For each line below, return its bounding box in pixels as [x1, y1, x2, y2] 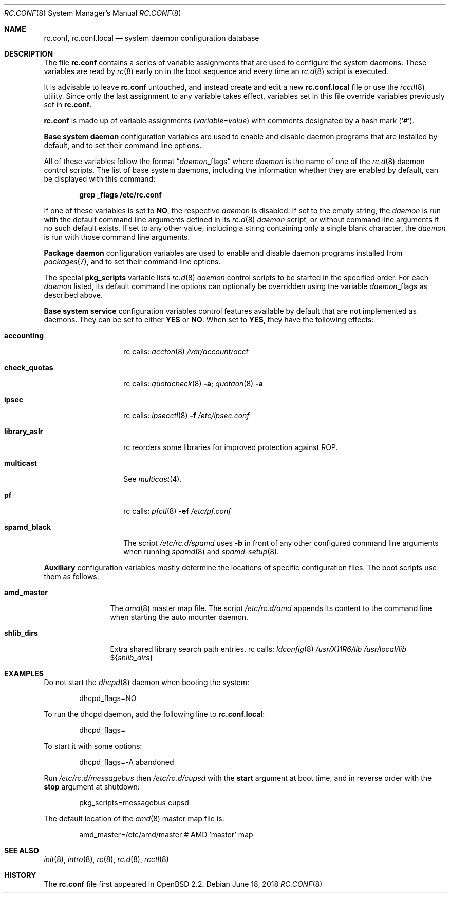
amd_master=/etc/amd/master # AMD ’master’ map [79, 830, 253, 839]
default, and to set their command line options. [44, 141, 202, 150]
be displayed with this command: [44, 174, 156, 183]
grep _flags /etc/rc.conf [79, 190, 162, 199]
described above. [44, 291, 103, 299]
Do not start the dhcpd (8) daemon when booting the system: [44, 678, 249, 687]
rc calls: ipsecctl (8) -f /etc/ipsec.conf [123, 411, 250, 420]
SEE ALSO [4, 846, 39, 855]
